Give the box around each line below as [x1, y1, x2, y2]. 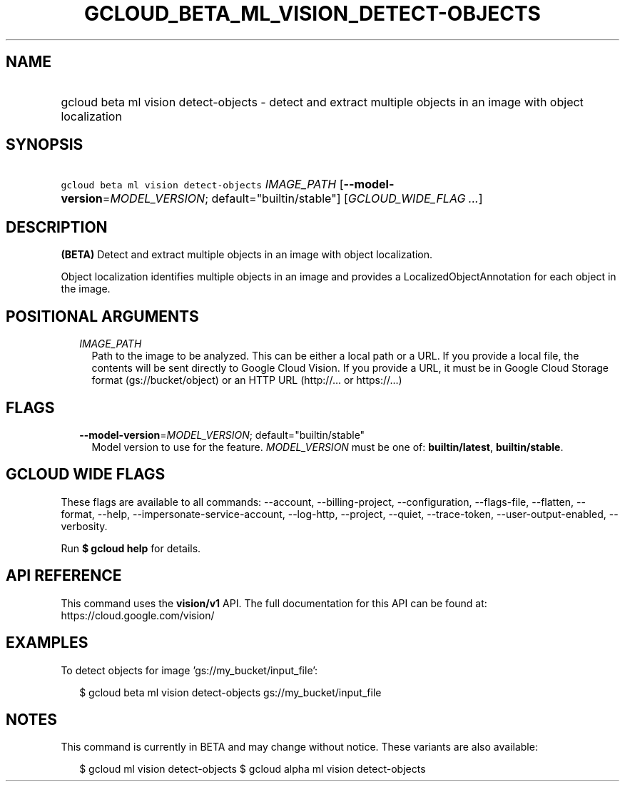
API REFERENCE [6, 567, 122, 585]
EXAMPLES [6, 634, 88, 652]
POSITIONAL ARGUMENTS [6, 307, 199, 325]
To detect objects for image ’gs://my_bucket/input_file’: [61, 664, 318, 676]
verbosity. [61, 519, 108, 532]
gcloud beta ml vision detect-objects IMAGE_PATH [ [61, 177, 344, 192]
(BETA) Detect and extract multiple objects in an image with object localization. [61, 248, 433, 261]
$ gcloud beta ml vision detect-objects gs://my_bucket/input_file [79, 686, 382, 699]
